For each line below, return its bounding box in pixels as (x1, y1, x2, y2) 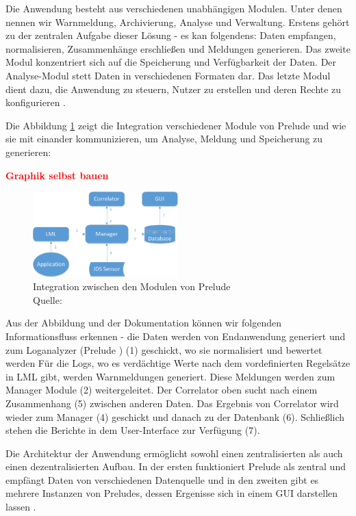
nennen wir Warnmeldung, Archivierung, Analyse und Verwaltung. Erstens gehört (5, 14, 350, 29)
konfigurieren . (5, 95, 66, 109)
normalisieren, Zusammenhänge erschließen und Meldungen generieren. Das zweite (5, 41, 351, 55)
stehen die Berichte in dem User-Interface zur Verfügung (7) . (5, 423, 260, 437)
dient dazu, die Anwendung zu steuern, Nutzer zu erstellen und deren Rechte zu (5, 81, 342, 96)
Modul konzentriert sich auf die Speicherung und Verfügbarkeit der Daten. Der (5, 55, 337, 69)
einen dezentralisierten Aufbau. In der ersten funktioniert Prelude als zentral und (5, 459, 346, 474)
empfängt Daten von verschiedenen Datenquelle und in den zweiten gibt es (5, 472, 319, 487)
